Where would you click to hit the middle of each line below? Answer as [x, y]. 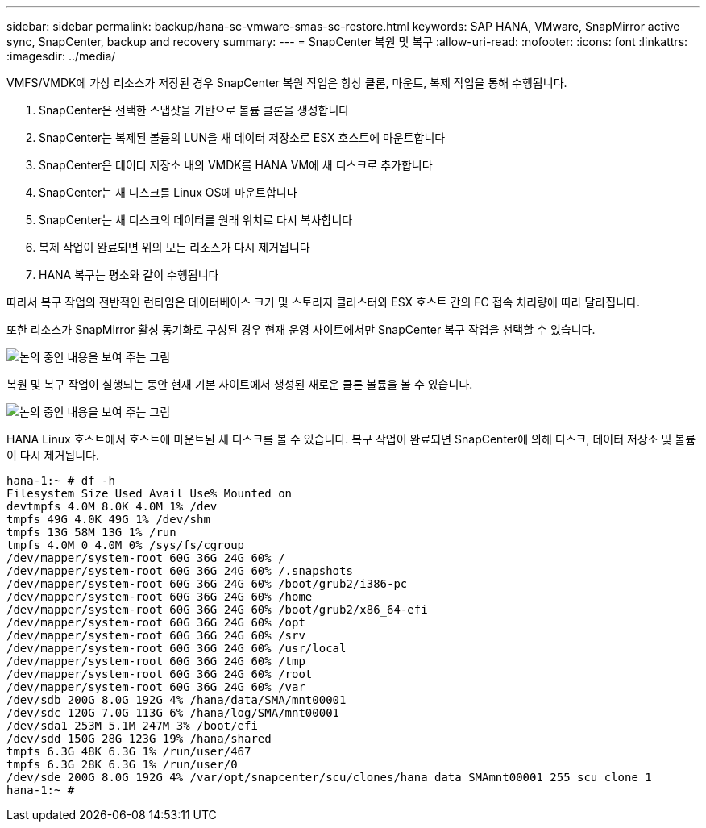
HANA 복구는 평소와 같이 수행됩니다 [129, 275]
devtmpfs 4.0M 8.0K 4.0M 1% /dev [112, 506]
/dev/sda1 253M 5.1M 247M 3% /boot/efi [132, 726]
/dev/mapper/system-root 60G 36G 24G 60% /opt [156, 622]
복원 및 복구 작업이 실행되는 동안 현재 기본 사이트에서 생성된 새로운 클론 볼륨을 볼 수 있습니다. [240, 384]
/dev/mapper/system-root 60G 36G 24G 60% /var [156, 687]
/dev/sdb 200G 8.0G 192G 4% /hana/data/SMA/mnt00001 [176, 700]
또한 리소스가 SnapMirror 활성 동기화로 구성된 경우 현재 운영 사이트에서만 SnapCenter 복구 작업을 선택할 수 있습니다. [301, 329]
